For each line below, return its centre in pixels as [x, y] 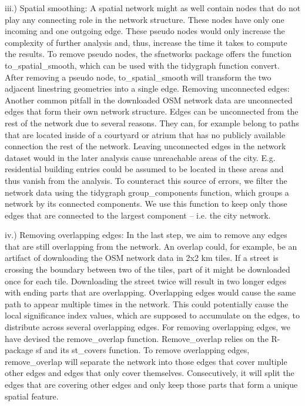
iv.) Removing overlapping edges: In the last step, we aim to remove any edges [146, 235]
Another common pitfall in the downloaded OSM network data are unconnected [149, 100]
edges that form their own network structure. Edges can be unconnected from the [152, 111]
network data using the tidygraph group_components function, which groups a [147, 192]
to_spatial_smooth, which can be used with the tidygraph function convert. [142, 65]
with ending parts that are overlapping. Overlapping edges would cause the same [150, 292]
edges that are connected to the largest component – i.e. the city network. [138, 215]
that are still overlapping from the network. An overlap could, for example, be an [151, 246]
